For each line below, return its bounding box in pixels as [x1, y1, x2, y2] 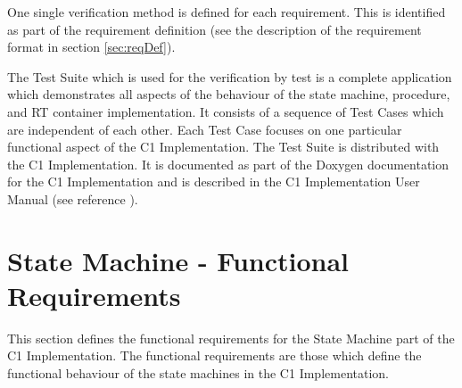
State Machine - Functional [7, 242, 350, 278]
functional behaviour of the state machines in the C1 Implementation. [7, 364, 389, 383]
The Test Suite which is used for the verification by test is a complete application [7, 67, 452, 86]
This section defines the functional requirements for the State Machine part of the [7, 328, 455, 347]
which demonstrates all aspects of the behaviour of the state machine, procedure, [7, 85, 450, 103]
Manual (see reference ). [7, 189, 138, 208]
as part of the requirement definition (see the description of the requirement [7, 20, 422, 38]
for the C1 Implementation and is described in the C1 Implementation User [7, 172, 420, 191]
